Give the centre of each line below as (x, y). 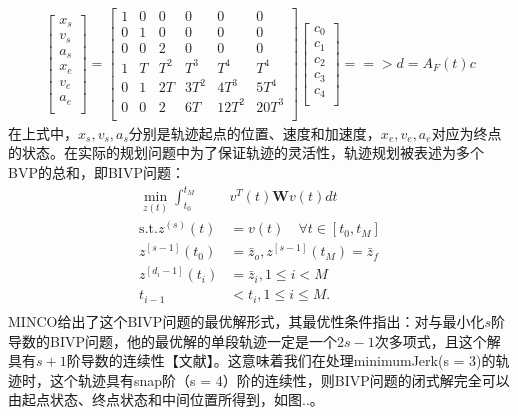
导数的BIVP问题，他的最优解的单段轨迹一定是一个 (172, 340)
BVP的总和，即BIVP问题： (96, 171)
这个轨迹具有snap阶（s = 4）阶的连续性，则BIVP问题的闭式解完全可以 (279, 379)
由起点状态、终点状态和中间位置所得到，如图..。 (166, 399)
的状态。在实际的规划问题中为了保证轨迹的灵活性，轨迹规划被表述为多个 (246, 152)
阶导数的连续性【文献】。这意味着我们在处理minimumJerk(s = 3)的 (281, 360)
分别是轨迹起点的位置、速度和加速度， (254, 132)
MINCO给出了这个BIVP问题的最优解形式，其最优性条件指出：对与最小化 (246, 320)
